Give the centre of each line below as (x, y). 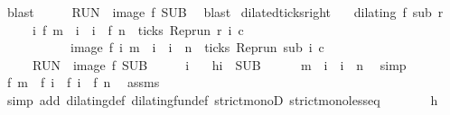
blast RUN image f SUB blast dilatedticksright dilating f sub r (225, 12)
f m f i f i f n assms (83, 82)
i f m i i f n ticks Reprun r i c (138, 29)
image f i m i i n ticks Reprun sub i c (197, 47)
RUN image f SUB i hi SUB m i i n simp (219, 64)
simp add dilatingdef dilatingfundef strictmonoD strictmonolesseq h (222, 99)
